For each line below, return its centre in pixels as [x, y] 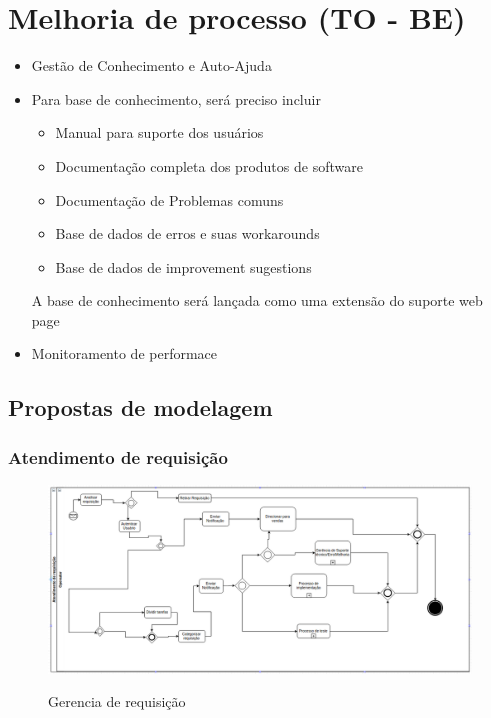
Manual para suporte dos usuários [159, 132]
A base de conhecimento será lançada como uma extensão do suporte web [257, 300]
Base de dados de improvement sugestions [183, 266]
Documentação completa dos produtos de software [209, 165]
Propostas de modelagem [140, 407]
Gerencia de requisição [117, 701]
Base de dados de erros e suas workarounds [187, 233]
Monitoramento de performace [124, 353]
